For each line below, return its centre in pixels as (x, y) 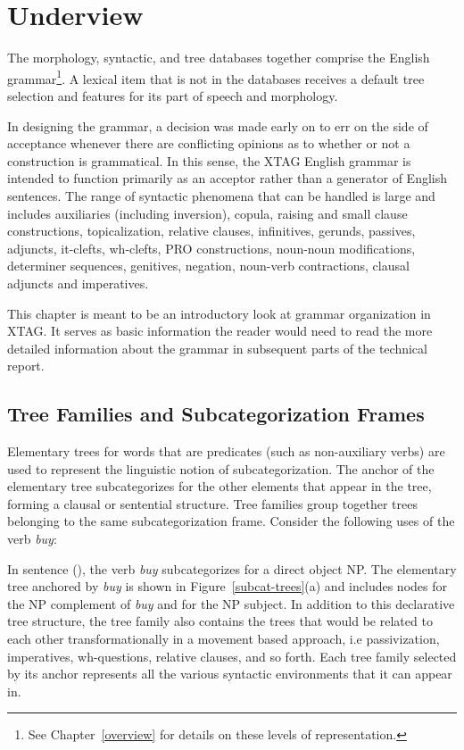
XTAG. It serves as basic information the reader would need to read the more (220, 331)
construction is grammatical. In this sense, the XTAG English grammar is (209, 160)
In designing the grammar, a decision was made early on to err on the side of (218, 125)
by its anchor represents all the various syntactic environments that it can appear (230, 674)
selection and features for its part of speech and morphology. (173, 95)
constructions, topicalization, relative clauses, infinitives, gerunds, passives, (211, 231)
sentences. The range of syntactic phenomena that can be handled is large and (221, 195)
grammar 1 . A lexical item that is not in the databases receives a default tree (216, 77)
